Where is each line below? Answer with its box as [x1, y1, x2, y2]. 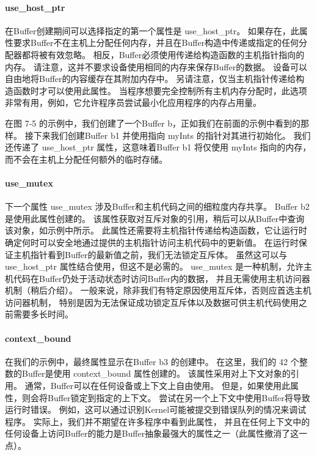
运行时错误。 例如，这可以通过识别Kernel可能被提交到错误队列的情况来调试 [5, 403, 307, 416]
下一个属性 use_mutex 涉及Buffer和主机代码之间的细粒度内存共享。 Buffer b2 [5, 200, 310, 213]
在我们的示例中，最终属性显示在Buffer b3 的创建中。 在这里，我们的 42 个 [5, 355, 299, 368]
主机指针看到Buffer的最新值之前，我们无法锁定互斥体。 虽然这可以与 [13, 248, 288, 261]
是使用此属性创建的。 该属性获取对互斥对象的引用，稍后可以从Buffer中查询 [5, 212, 305, 224]
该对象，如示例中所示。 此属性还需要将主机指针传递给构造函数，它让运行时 [5, 224, 307, 237]
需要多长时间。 [13, 308, 73, 320]
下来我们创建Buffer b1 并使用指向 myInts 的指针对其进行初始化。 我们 [33, 128, 311, 141]
